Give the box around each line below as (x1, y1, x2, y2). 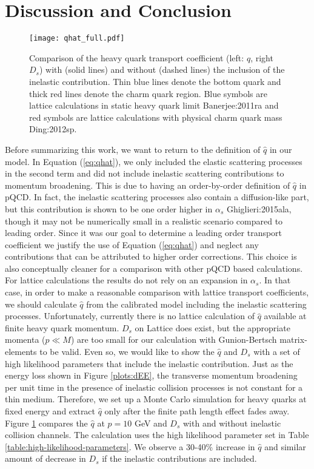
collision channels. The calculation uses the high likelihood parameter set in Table (5, 428, 309, 441)
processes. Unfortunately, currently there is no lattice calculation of (5, 309, 255, 322)
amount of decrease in (5, 452, 86, 465)
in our (269, 143, 292, 155)
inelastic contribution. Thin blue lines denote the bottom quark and (29, 75, 281, 87)
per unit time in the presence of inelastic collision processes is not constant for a (5, 380, 303, 393)
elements (5, 345, 37, 358)
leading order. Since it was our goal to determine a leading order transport (5, 226, 282, 239)
